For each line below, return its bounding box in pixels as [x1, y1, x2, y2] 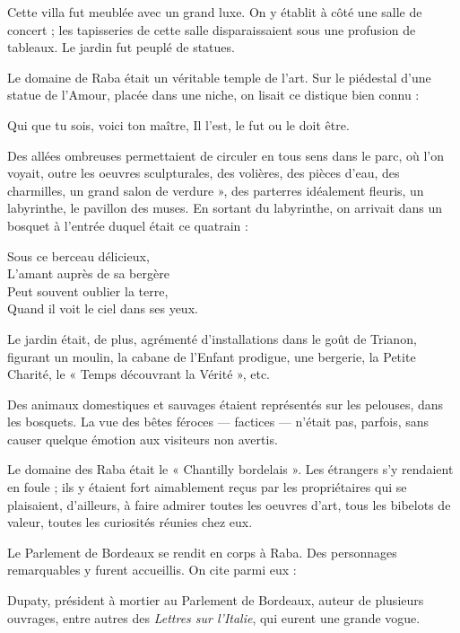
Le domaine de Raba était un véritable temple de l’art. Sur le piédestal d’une [7, 67, 431, 86]
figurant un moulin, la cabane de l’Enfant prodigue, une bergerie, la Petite [7, 347, 416, 365]
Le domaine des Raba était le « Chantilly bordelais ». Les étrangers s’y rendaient [7, 460, 454, 479]
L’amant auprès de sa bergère [7, 264, 169, 283]
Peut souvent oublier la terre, [7, 281, 169, 300]
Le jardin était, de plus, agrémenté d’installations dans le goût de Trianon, [7, 329, 417, 347]
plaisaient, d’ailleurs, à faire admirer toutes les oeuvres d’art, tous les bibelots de [7, 495, 451, 514]
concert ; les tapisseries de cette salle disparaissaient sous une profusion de [7, 20, 416, 39]
